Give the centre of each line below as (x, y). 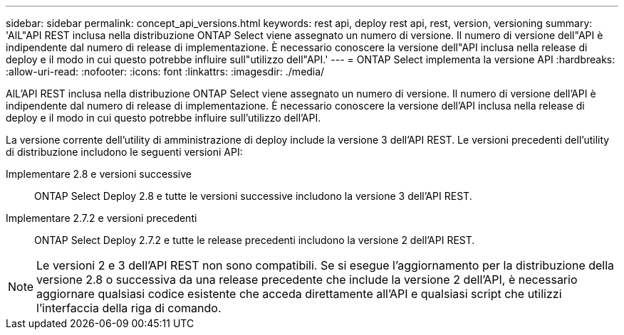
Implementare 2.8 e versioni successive (99, 174)
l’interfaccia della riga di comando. (129, 308)
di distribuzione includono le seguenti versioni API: (124, 152)
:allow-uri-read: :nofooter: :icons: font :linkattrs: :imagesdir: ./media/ (165, 71)
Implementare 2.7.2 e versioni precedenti (102, 218)
